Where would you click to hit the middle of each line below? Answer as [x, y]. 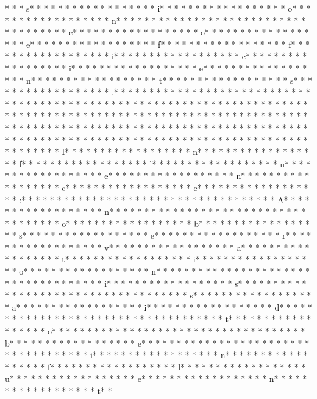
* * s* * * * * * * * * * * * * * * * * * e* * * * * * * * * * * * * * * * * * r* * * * [158, 235]
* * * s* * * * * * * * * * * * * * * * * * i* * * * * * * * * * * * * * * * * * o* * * [158, 8]
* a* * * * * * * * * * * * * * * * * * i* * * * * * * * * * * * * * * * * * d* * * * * [158, 307]
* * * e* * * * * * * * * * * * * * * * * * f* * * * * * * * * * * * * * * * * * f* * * [157, 44]
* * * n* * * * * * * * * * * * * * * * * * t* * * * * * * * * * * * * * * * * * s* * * [158, 80]
